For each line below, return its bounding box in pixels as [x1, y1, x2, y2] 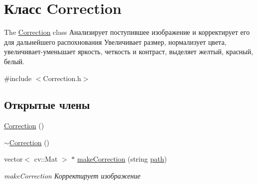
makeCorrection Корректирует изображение [4, 171, 140, 181]
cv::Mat [34, 154, 58, 164]
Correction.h [43, 73, 81, 83]
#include [4, 73, 32, 83]
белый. [4, 56, 24, 66]
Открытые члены [4, 97, 90, 112]
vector [4, 154, 23, 164]
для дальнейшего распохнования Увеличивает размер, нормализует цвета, [4, 36, 227, 47]
